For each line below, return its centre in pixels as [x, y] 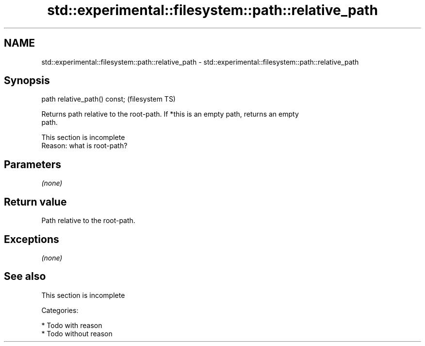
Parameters [33, 164]
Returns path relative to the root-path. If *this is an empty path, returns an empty [170, 114]
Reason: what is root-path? [84, 146]
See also [25, 277]
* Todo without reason [77, 333]
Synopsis [27, 81]
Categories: [60, 310]
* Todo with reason [72, 325]
